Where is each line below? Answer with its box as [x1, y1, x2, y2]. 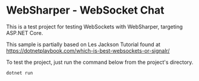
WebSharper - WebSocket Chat [6, 4, 165, 17]
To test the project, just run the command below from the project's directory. [6, 59, 194, 66]
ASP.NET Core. [6, 29, 43, 36]
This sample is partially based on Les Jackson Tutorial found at [6, 41, 160, 48]
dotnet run [6, 70, 33, 76]
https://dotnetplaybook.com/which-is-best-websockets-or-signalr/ [6, 47, 170, 54]
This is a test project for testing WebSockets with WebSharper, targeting [6, 23, 183, 30]
